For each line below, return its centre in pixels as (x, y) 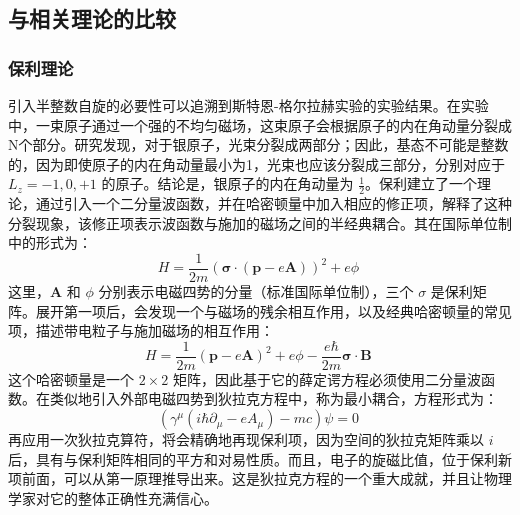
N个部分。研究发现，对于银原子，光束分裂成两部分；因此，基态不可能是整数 (258, 144)
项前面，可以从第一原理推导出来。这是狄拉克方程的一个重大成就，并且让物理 (260, 478)
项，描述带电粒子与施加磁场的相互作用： (141, 330)
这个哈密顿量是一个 (71, 378)
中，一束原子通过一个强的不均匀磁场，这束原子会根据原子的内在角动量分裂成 (260, 124)
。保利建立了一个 (421, 183)
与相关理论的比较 (92, 18)
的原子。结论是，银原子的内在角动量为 (227, 183)
